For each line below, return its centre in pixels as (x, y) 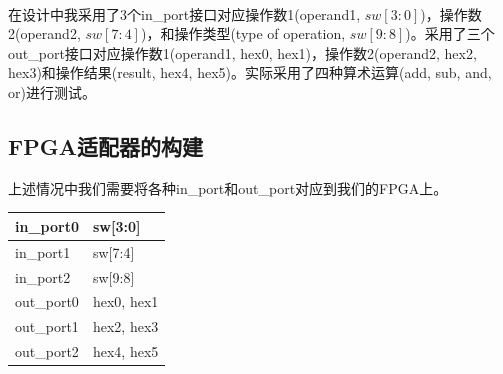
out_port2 (47, 351)
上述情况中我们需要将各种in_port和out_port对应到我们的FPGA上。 (228, 187)
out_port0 (47, 301)
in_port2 (43, 276)
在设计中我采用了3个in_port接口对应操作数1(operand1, (184, 13)
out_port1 (47, 326)
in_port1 (43, 251)
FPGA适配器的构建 (105, 145)
